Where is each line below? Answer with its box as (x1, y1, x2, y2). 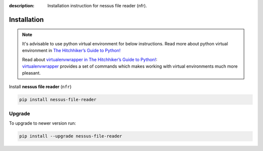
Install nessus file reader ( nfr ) (9, 83, 72, 90)
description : (9, 3, 35, 8)
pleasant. (22, 70, 41, 76)
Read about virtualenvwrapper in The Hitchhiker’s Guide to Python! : (22, 57, 158, 62)
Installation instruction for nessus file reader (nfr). (47, 3, 147, 8)
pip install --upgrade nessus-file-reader (19, 133, 122, 139)
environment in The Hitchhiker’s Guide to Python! (22, 48, 121, 54)
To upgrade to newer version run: (9, 120, 76, 126)
